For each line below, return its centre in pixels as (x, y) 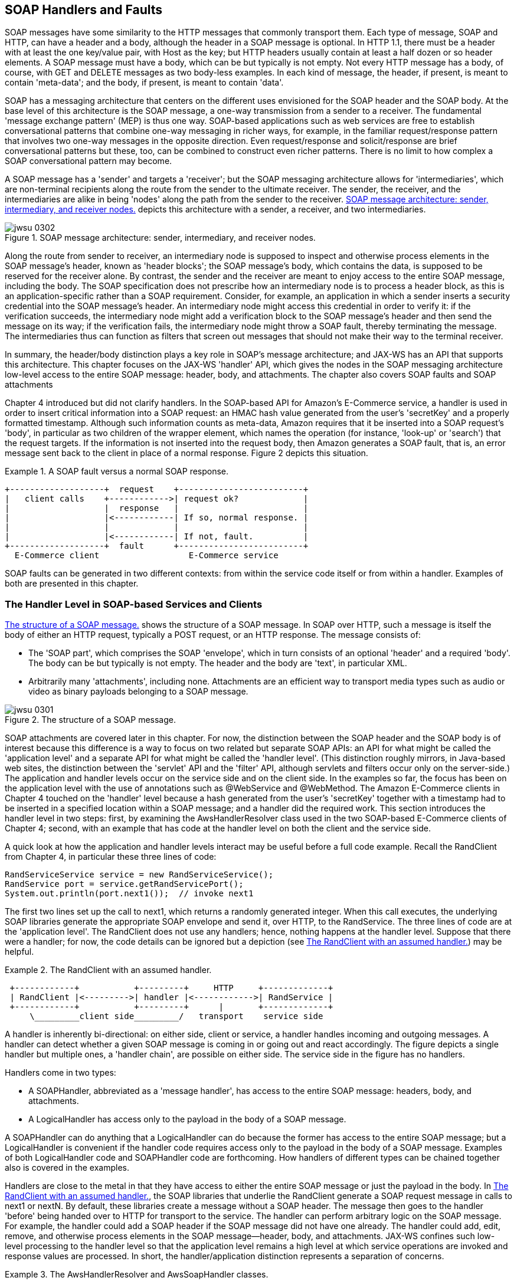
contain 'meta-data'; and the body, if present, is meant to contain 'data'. (144, 83)
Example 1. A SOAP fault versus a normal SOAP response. (117, 471)
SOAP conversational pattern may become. (89, 161)
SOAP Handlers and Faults (84, 10)
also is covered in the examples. (67, 1168)
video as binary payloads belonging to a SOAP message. (138, 692)
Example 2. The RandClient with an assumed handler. (108, 970)
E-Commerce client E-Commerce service (146, 556)
